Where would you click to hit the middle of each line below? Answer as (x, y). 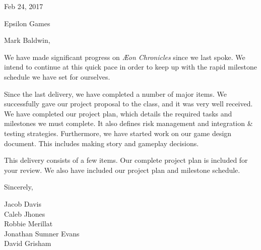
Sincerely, (19, 187)
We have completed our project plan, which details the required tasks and (118, 113)
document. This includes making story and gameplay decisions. (102, 143)
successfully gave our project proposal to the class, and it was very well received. (128, 104)
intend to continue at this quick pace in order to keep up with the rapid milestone (130, 67)
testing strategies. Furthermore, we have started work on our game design (118, 133)
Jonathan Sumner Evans (42, 233)
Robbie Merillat (28, 224)
